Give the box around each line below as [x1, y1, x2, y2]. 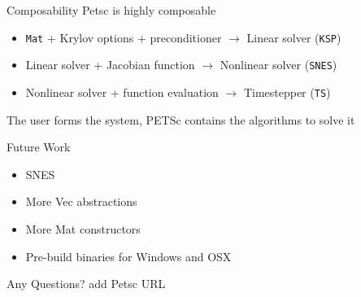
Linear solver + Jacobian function [25, 56, 195, 73]
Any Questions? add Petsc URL [7, 275, 166, 292]
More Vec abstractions [25, 193, 137, 210]
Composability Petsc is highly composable [7, 2, 216, 18]
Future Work [7, 138, 71, 155]
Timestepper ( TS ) [243, 83, 331, 100]
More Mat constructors [25, 220, 141, 237]
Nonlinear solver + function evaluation [25, 83, 219, 100]
